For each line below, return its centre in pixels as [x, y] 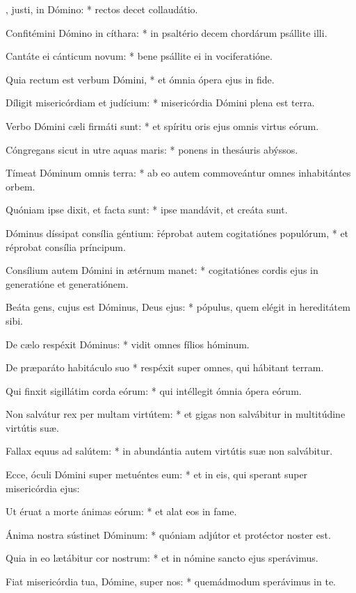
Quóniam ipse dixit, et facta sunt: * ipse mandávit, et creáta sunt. [147, 210]
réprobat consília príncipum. [66, 246]
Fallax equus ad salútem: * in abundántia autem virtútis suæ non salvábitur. [169, 451]
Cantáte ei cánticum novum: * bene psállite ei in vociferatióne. [139, 56]
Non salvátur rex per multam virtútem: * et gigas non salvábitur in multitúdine [176, 414]
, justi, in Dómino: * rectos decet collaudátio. [102, 9]
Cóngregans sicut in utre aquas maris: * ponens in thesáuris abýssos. [152, 149]
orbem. [21, 186]
